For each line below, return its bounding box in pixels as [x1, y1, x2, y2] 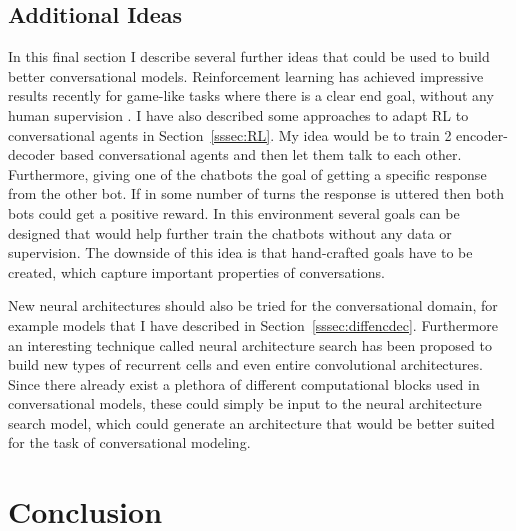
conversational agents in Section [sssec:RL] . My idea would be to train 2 [8, 124, 452, 145]
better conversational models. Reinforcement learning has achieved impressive [8, 65, 484, 86]
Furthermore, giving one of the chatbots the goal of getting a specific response [8, 163, 487, 184]
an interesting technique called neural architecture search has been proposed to [8, 334, 492, 355]
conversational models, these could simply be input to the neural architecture [8, 393, 482, 414]
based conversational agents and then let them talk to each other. [59, 144, 462, 165]
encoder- [456, 124, 508, 145]
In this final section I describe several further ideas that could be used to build [8, 46, 490, 67]
